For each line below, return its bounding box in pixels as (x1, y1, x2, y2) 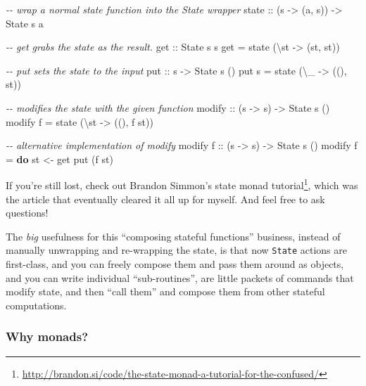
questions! (6, 205, 49, 220)
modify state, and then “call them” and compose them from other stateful (6, 284, 325, 299)
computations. (6, 297, 67, 312)
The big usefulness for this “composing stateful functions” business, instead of (6, 229, 341, 243)
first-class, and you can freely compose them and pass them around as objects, (6, 257, 344, 271)
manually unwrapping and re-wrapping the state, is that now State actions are (6, 243, 347, 257)
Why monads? (6, 328, 89, 345)
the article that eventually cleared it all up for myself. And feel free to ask (6, 191, 325, 206)
